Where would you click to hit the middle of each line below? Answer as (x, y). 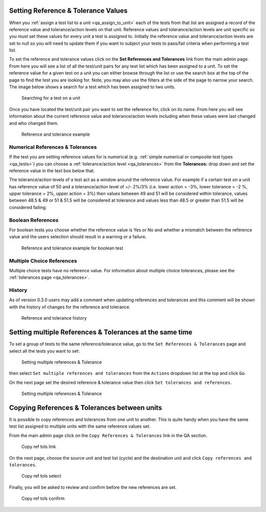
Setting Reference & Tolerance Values (68, 11)
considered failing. (28, 207)
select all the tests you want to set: (44, 351)
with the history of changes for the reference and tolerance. (70, 307)
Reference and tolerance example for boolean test (72, 248)
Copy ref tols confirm (43, 499)
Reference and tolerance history (54, 318)
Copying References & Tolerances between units (85, 408)
